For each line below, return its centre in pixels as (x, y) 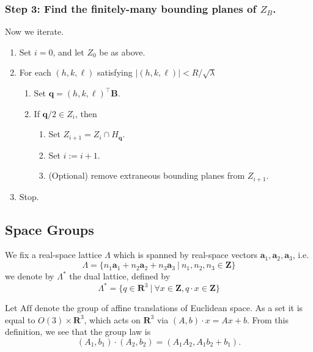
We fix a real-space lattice (53, 255)
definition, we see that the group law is (78, 332)
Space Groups (50, 229)
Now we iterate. (35, 31)
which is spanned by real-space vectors (186, 255)
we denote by (30, 276)
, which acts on (112, 319)
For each (35, 72)
